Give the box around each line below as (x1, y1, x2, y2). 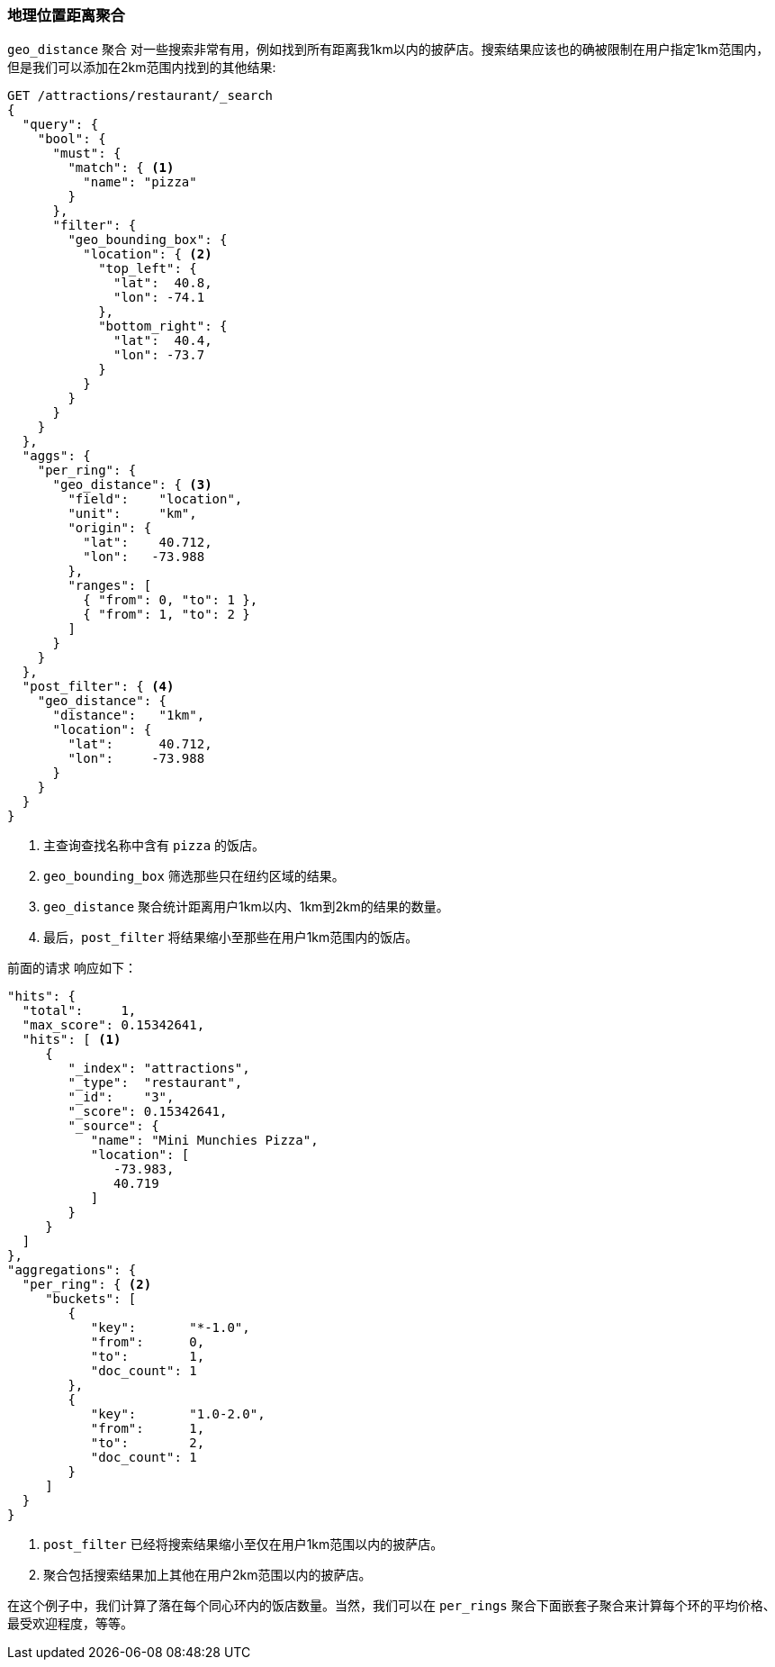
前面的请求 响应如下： (7, 960, 137, 976)
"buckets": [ (45, 1291, 137, 1307)
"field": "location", (68, 492, 243, 507)
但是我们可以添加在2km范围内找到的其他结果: (7, 59, 276, 76)
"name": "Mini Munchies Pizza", (90, 1133, 319, 1148)
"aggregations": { (7, 1263, 137, 1278)
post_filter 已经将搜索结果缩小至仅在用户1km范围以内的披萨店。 (43, 1536, 444, 1553)
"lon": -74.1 (113, 290, 205, 305)
